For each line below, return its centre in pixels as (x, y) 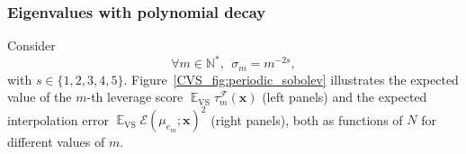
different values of (56, 142)
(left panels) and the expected (345, 97)
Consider (31, 45)
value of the (40, 97)
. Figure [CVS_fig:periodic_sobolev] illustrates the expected (291, 79)
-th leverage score (135, 97)
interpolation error (58, 119)
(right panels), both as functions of (307, 119)
